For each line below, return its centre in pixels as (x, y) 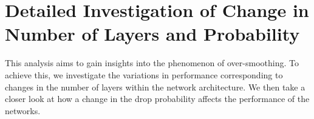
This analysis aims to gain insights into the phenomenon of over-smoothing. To (152, 63)
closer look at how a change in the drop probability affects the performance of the (157, 99)
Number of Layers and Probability (152, 34)
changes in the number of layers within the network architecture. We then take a (155, 87)
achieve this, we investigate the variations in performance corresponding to (144, 74)
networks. (23, 110)
